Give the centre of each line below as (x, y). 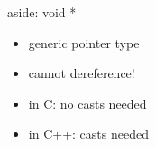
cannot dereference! (82, 73)
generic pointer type (84, 42)
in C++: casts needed (88, 134)
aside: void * (42, 12)
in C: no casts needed (87, 103)
